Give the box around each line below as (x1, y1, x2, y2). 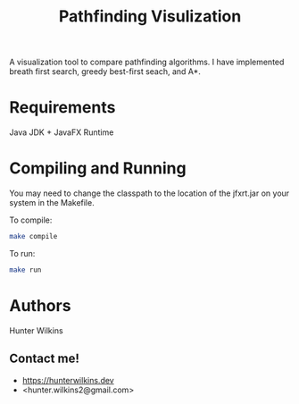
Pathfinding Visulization (58, 6, 242, 27)
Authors (9, 296, 71, 316)
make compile (9, 232, 58, 241)
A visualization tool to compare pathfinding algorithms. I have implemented (9, 56, 285, 68)
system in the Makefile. (9, 198, 96, 208)
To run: (9, 248, 36, 258)
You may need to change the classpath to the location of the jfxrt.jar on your (9, 188, 290, 198)
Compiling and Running (9, 158, 187, 179)
